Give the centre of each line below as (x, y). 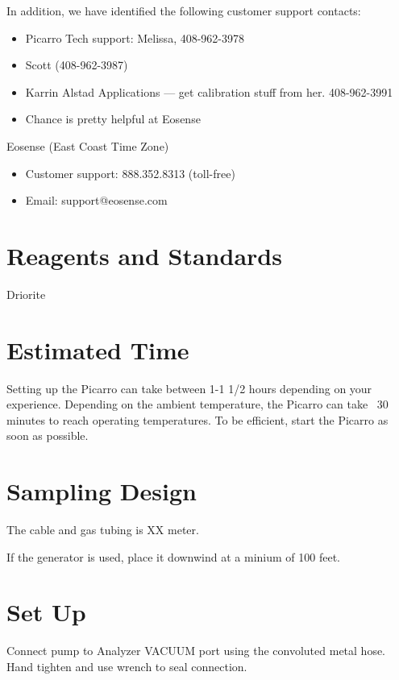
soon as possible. (48, 435)
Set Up (46, 612)
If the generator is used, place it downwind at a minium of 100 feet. (173, 556)
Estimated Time (98, 349)
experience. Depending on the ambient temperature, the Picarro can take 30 (197, 404)
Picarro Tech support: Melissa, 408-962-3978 (135, 37)
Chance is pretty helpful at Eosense (113, 119)
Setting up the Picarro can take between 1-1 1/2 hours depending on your (189, 388)
